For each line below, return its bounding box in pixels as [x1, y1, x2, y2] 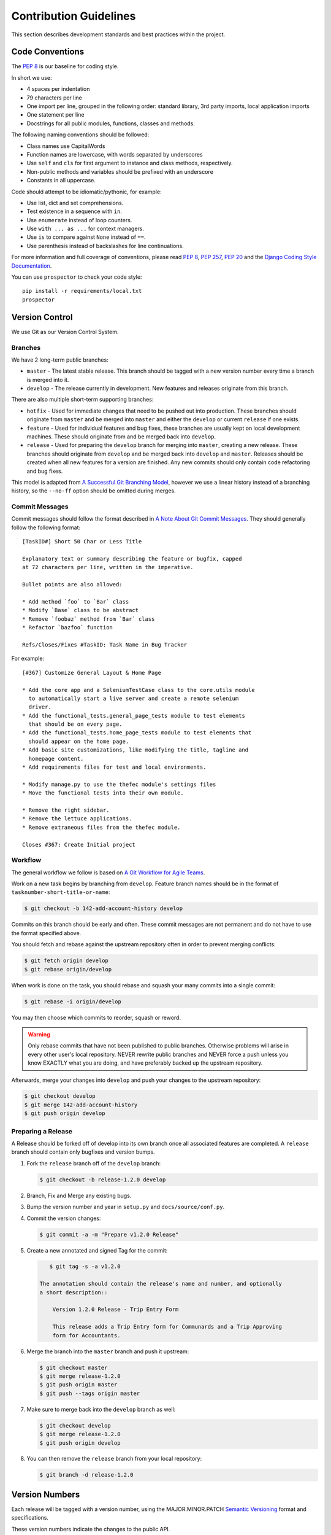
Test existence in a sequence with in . [26, 208, 123, 215]
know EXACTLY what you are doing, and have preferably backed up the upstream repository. [28, 1059, 263, 1067]
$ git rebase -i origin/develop [24, 998, 122, 1005]
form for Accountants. [52, 1332, 121, 1339]
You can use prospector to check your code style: [11, 273, 142, 281]
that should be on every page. [28, 721, 123, 728]
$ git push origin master [39, 1381, 118, 1388]
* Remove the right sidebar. [22, 806, 110, 814]
